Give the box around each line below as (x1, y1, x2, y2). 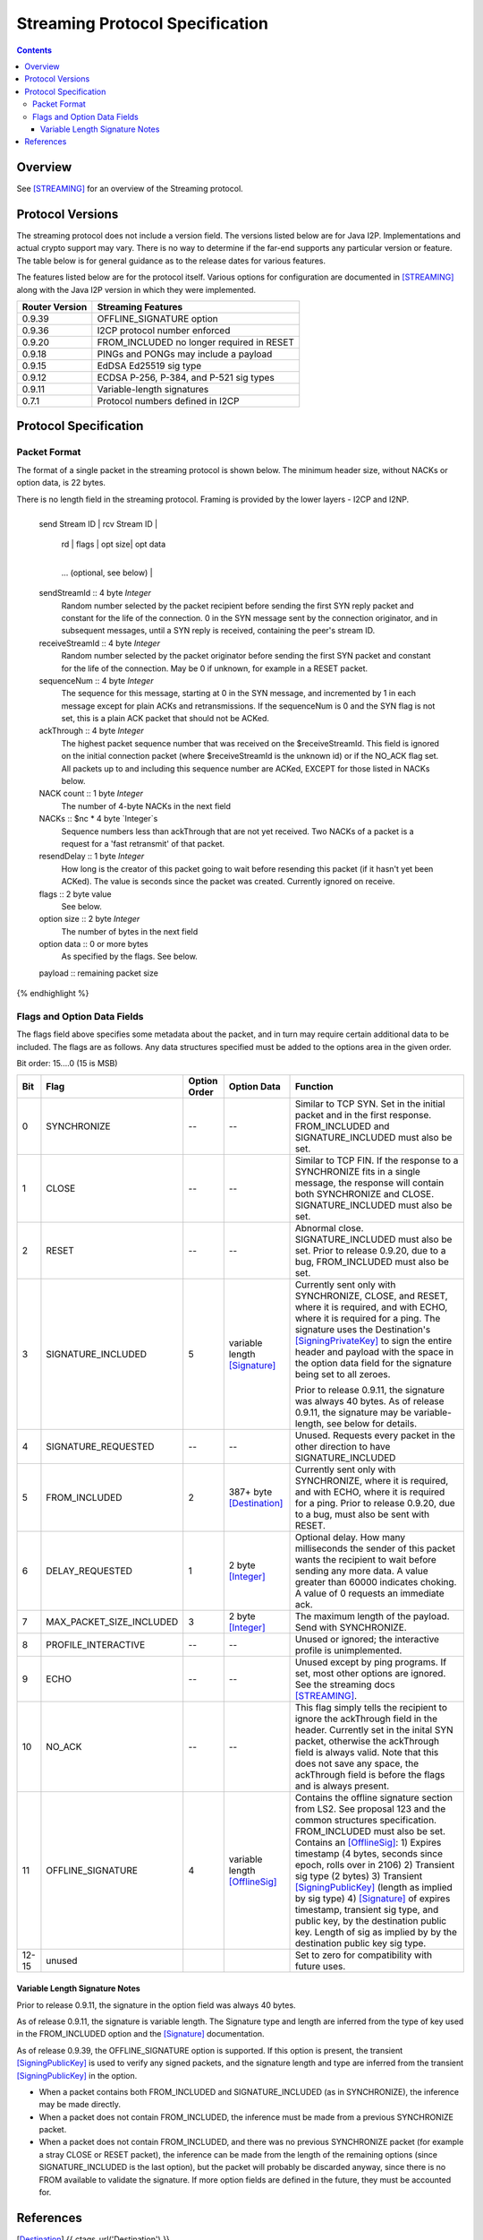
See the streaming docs (294, 1678, 395, 1691)
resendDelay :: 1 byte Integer (38, 851, 145, 862)
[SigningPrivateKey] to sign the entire (294, 1334, 453, 1347)
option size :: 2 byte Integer (38, 914, 140, 925)
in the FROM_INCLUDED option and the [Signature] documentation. (16, 2029, 265, 2039)
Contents (16, 45, 53, 56)
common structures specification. (294, 1814, 437, 1826)
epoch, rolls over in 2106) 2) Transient (294, 1858, 455, 1871)
